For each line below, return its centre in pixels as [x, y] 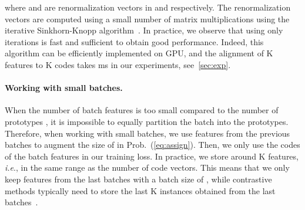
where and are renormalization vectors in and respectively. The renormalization [148, 7]
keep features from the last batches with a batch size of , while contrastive [138, 179]
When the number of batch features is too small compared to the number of [142, 110]
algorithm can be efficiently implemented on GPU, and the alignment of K [139, 53]
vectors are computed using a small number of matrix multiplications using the [147, 18]
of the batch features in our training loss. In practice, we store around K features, [152, 156]
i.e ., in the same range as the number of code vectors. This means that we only [147, 167]
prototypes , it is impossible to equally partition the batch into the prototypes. [147, 121]
